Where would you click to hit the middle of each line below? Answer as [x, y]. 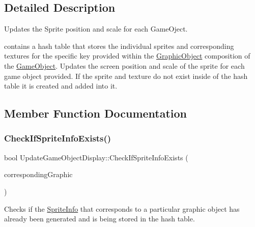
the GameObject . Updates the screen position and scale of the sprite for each [124, 65]
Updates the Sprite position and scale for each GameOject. [96, 29]
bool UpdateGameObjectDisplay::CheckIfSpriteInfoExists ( [96, 157]
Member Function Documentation [96, 113]
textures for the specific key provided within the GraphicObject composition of [127, 56]
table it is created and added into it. [61, 86]
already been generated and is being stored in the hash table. [100, 219]
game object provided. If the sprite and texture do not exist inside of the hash [126, 76]
